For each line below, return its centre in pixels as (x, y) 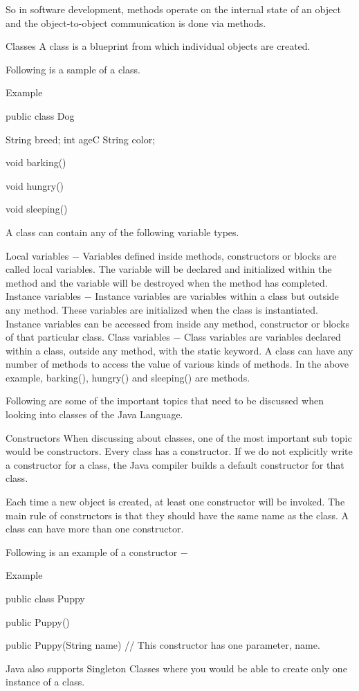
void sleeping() (37, 209)
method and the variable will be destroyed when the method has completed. (167, 282)
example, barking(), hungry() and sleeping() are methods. (128, 377)
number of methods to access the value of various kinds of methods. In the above (177, 364)
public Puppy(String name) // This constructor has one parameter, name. (163, 645)
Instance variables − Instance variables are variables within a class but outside (172, 296)
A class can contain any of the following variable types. (122, 232)
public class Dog (40, 115)
